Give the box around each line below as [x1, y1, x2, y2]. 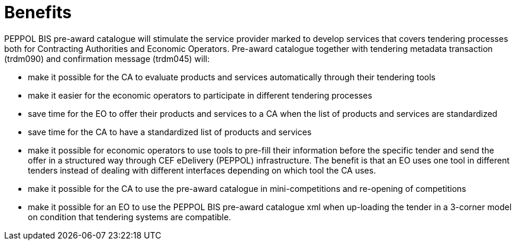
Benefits [4, 2, 72, 22]
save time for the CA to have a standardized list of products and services [28, 126, 312, 137]
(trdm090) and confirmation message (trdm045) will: [4, 53, 210, 64]
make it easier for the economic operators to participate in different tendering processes [28, 90, 372, 100]
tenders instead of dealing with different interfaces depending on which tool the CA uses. [28, 165, 376, 175]
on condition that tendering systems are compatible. [28, 211, 231, 222]
